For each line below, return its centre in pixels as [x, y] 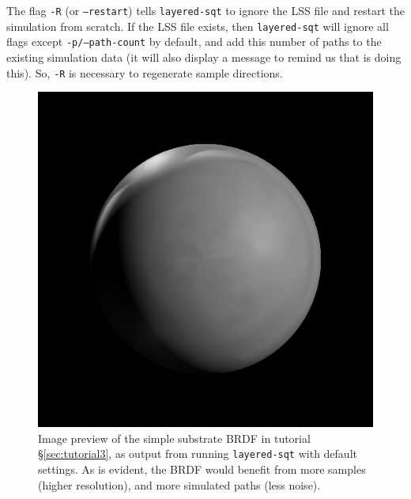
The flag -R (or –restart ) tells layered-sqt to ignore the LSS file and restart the [205, 10]
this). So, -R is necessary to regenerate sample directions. [145, 72]
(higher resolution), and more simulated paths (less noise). [179, 484]
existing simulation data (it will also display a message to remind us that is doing [204, 57]
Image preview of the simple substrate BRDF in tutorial [174, 438]
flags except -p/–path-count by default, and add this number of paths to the [194, 42]
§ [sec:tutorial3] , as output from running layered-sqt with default [198, 454]
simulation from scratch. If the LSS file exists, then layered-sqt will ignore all [198, 26]
